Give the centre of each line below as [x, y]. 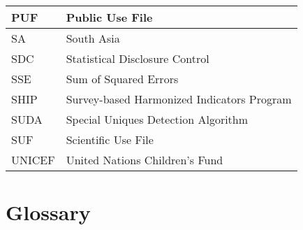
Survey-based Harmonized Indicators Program [179, 99]
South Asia [93, 38]
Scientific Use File [110, 139]
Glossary [48, 212]
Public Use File [109, 17]
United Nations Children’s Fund [145, 160]
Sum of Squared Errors [122, 79]
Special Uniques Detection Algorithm [157, 119]
